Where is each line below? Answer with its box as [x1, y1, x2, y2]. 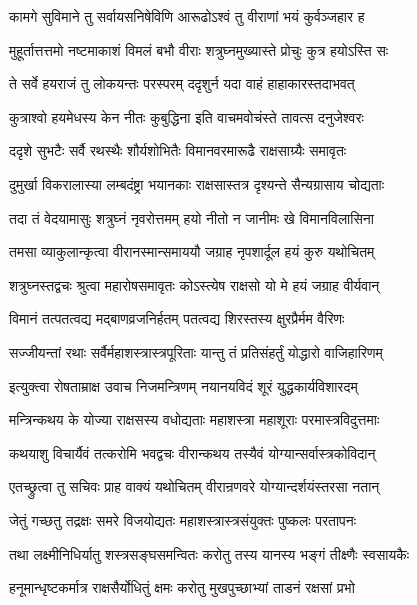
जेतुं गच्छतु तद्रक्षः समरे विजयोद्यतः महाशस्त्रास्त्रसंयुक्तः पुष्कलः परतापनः [9, 509, 357, 530]
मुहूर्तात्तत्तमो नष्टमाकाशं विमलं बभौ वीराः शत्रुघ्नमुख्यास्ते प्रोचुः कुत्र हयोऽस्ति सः [9, 39, 389, 60]
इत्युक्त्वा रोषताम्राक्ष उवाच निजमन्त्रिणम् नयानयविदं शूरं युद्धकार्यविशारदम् [9, 375, 358, 396]
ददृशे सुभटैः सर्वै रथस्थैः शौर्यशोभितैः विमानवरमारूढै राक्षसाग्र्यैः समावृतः [9, 140, 347, 161]
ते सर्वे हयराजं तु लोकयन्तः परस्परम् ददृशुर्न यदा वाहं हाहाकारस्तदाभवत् [9, 73, 355, 94]
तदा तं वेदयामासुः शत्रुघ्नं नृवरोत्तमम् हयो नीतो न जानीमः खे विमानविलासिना [9, 207, 374, 228]
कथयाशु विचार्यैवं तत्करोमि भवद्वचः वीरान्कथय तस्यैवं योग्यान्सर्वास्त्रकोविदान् [9, 442, 376, 463]
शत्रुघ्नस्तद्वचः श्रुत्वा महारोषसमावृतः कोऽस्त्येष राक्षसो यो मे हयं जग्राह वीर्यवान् [9, 274, 380, 295]
